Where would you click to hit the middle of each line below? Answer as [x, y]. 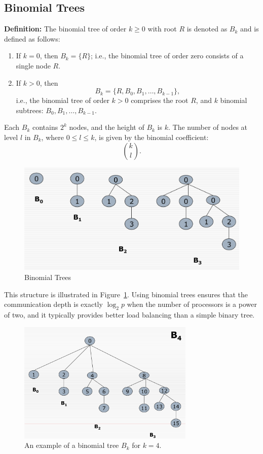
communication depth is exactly [53, 304]
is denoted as [207, 29]
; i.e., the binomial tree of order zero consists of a [167, 56]
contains [45, 127]
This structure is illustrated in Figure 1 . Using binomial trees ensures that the [126, 294]
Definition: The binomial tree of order [65, 29]
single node [33, 65]
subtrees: [30, 110]
